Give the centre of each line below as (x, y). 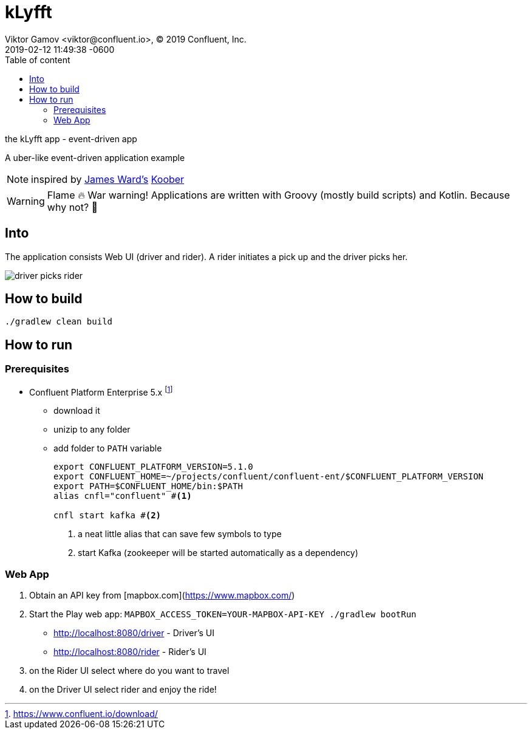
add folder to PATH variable (108, 448)
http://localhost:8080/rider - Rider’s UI (130, 652)
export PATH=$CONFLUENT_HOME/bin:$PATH (148, 486)
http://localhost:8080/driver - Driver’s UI (134, 633)
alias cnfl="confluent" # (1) (123, 496)
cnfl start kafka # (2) (107, 516)
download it (77, 411)
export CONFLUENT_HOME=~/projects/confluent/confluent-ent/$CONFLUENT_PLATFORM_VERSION (269, 477)
